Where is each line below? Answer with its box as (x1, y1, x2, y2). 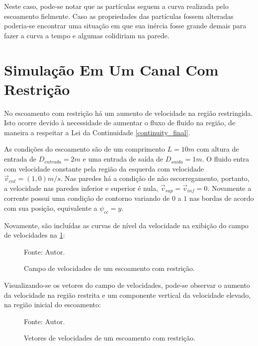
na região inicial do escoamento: (4, 299, 101, 310)
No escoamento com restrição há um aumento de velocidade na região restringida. (4, 107, 253, 118)
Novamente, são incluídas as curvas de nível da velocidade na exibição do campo (4, 220, 249, 230)
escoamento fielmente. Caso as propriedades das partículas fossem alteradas (4, 10, 234, 21)
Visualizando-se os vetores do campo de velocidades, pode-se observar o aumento (4, 280, 250, 290)
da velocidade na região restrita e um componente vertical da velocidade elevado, (4, 289, 251, 300)
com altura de (196, 144, 239, 154)
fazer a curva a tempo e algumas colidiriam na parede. (4, 30, 170, 40)
